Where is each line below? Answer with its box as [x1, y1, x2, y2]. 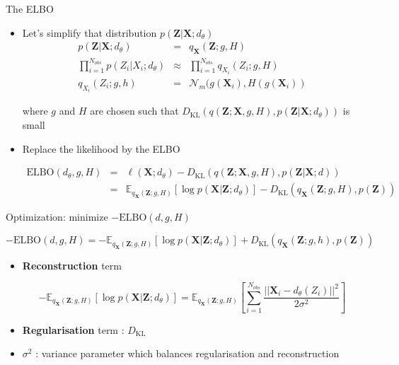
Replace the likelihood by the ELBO [22, 141, 180, 156]
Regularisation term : [22, 322, 125, 337]
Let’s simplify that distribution [22, 25, 157, 40]
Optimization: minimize [6, 209, 108, 224]
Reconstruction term [22, 257, 122, 272]
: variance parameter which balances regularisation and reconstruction [35, 346, 340, 361]
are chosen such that [90, 103, 179, 118]
